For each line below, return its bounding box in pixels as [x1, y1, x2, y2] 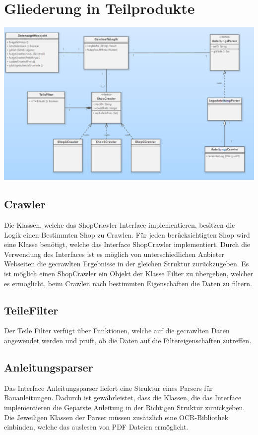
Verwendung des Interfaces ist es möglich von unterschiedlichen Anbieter [4, 249, 224, 259]
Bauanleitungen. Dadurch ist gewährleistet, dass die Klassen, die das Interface [4, 392, 242, 403]
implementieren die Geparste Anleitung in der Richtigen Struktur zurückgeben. [4, 402, 245, 412]
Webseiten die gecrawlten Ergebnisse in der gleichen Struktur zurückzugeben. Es [4, 258, 249, 269]
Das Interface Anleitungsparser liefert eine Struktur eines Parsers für [4, 382, 213, 393]
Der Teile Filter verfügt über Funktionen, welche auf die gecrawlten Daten [4, 325, 230, 336]
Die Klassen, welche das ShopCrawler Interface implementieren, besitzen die [4, 220, 235, 230]
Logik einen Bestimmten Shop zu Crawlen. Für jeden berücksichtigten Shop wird [4, 229, 250, 240]
